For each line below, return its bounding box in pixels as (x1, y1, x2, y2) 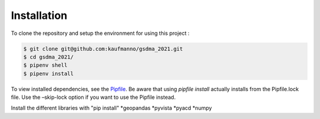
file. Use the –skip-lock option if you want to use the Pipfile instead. (11, 94, 176, 101)
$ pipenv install (23, 70, 74, 77)
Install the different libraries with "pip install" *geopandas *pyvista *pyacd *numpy (11, 104, 212, 112)
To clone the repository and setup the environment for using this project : (11, 30, 190, 37)
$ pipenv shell (23, 62, 68, 69)
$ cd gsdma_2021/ (23, 53, 74, 60)
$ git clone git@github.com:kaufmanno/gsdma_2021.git (23, 45, 183, 52)
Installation (11, 9, 68, 22)
